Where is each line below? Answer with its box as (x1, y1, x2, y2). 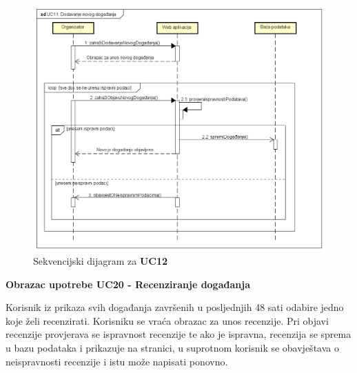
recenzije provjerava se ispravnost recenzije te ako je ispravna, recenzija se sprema (6, 327, 351, 341)
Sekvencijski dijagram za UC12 (33, 254, 168, 268)
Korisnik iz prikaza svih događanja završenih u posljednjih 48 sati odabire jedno (6, 300, 344, 314)
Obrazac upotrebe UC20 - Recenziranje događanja (6, 276, 250, 291)
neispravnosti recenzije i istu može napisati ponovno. (6, 354, 228, 368)
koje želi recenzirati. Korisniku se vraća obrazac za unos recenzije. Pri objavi (6, 313, 329, 327)
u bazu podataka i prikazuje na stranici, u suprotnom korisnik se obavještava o (6, 341, 339, 355)
